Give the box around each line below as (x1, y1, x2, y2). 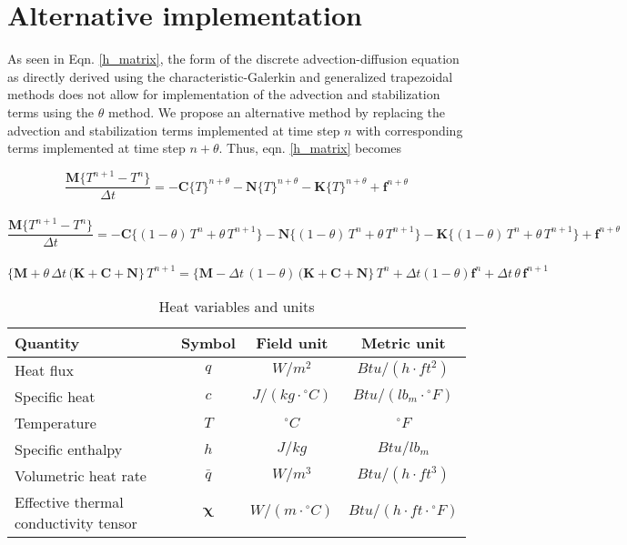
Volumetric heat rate (15, 464, 147, 486)
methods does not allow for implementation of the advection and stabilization (7, 85, 440, 104)
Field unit (256, 331, 329, 353)
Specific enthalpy (15, 438, 123, 459)
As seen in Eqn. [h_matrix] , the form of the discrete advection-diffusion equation (7, 49, 460, 68)
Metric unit (360, 331, 446, 353)
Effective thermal (15, 490, 124, 512)
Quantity (15, 331, 80, 353)
